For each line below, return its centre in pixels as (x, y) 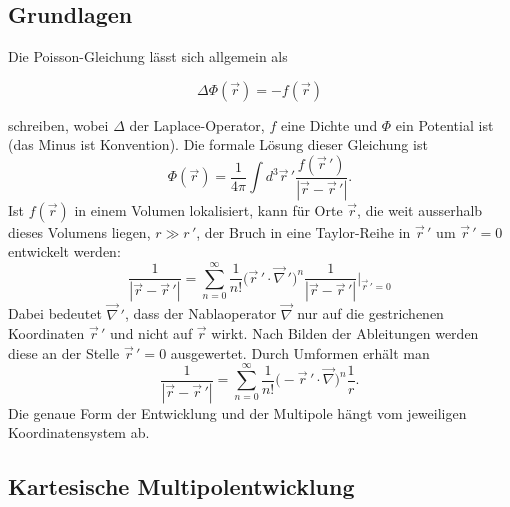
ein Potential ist (444, 124)
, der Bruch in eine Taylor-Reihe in (303, 231)
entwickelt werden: (64, 251)
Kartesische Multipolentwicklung (181, 486)
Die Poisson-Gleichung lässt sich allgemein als (148, 56)
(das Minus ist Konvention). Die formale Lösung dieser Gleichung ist (218, 144)
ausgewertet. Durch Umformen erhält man (300, 352)
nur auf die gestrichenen (370, 313)
